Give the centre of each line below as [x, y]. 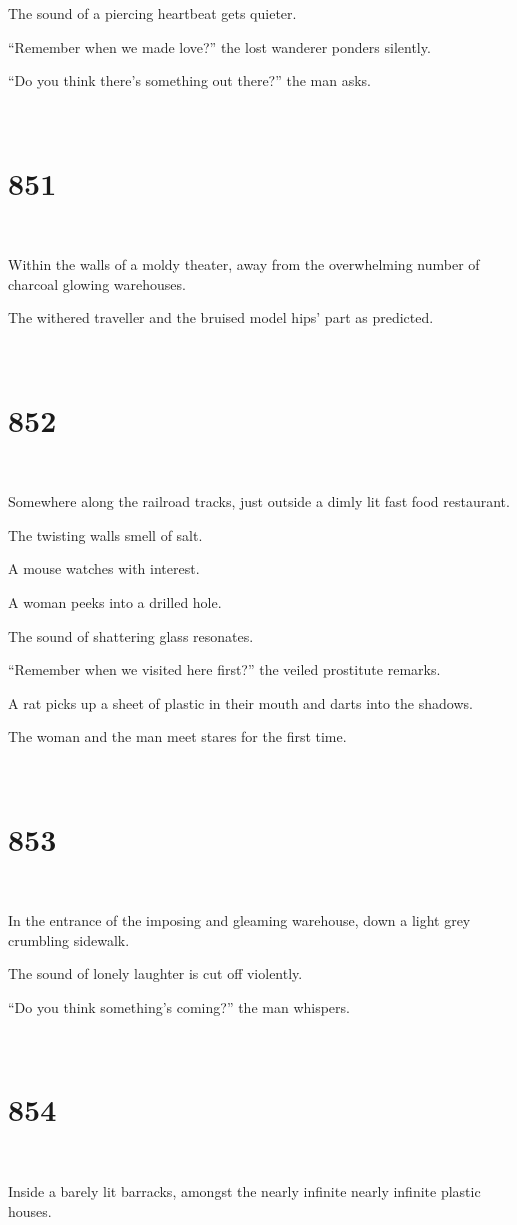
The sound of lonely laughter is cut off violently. [155, 973]
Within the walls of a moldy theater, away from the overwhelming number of [244, 264]
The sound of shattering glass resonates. [131, 635]
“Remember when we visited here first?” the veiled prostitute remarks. [224, 669]
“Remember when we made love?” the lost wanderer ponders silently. [219, 46]
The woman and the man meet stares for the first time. [177, 736]
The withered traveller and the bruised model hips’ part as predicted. [221, 317]
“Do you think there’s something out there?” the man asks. [190, 80]
